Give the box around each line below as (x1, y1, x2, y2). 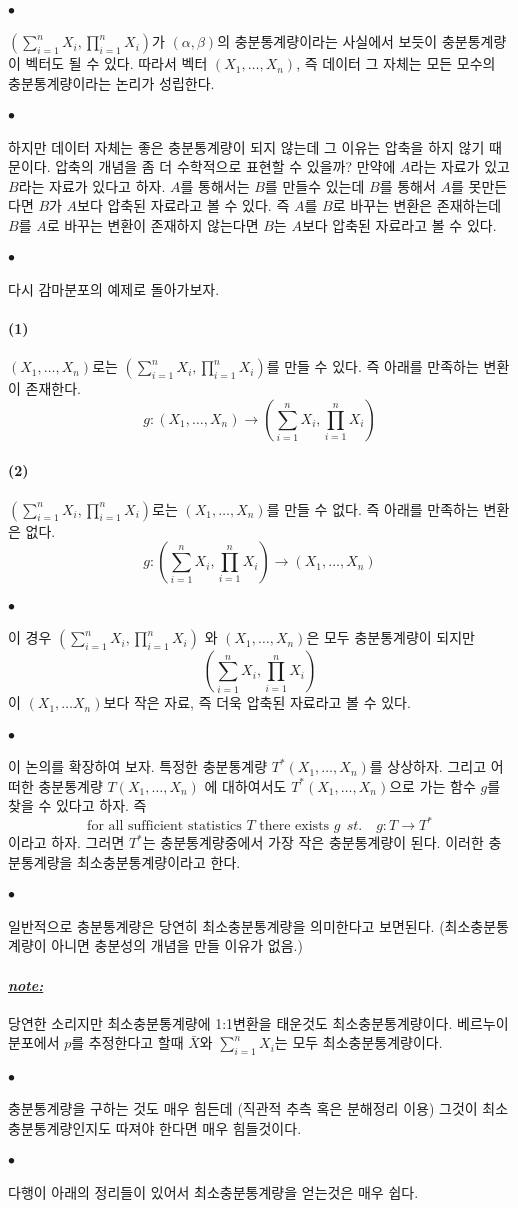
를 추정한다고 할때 (71, 1032, 184, 1053)
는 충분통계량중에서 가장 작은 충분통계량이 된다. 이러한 (142, 832, 484, 853)
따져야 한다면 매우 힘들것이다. (115, 1117, 302, 1138)
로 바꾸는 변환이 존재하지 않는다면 (46, 214, 259, 235)
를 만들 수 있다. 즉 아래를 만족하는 (266, 356, 479, 377)
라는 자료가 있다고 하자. (18, 175, 166, 196)
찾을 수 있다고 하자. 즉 (8, 795, 147, 816)
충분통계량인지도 (8, 1117, 112, 1138)
